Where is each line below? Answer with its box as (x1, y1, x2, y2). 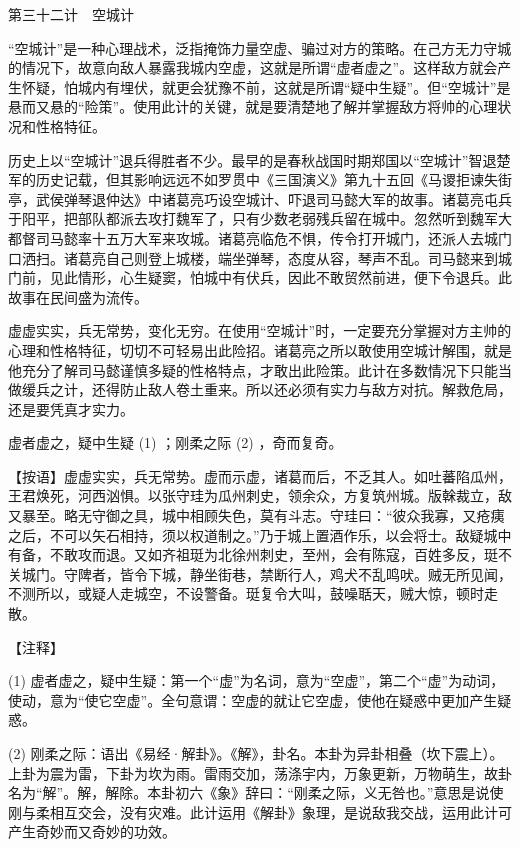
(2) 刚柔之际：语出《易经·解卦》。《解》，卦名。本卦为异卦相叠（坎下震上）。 (8, 743, 504, 763)
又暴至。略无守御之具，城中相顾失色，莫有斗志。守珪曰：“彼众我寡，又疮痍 (8, 505, 505, 526)
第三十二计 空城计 (8, 4, 134, 24)
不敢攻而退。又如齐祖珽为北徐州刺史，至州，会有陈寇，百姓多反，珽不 (49, 544, 512, 565)
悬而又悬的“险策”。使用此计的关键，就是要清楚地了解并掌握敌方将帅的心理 (8, 96, 498, 117)
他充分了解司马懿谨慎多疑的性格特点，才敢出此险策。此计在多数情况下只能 (8, 359, 498, 380)
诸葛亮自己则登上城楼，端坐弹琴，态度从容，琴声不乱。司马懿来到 (63, 247, 498, 268)
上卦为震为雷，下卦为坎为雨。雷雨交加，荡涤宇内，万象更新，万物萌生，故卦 (8, 762, 512, 783)
